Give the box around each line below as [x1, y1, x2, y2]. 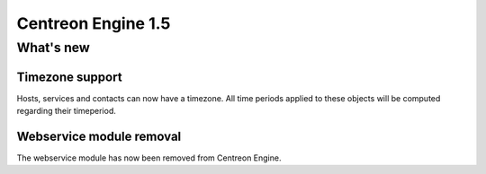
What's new [16, 39, 90, 56]
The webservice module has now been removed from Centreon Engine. [16, 152, 282, 163]
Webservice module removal [16, 128, 182, 144]
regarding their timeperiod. [16, 106, 116, 117]
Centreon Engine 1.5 [16, 13, 171, 33]
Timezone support [16, 69, 122, 84]
